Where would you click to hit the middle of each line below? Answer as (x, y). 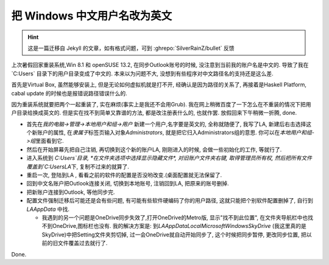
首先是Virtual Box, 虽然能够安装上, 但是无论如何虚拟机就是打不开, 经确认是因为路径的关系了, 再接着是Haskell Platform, (159, 84)
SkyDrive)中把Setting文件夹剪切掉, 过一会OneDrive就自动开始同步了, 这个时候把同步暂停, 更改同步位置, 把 (174, 235)
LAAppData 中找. (48, 209)
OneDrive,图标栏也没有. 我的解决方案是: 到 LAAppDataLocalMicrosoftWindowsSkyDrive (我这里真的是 (179, 226)
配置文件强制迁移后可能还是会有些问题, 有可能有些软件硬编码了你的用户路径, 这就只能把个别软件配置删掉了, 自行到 (170, 201)
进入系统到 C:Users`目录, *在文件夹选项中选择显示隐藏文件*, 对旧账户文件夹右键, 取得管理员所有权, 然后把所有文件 (169, 158)
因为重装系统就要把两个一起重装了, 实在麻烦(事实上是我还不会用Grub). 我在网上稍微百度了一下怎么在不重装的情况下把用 (161, 104)
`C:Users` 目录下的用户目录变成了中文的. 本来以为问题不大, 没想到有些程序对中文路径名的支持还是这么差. (142, 74)
